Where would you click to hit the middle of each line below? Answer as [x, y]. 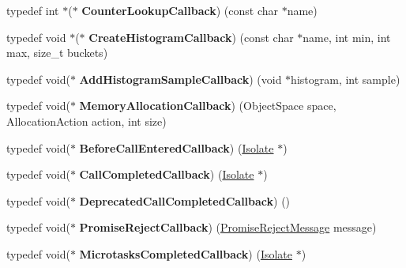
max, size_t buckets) [57, 53]
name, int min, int [347, 37]
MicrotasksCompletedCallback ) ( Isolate [186, 253]
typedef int [33, 10]
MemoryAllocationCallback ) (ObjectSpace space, [208, 106]
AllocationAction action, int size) [86, 121]
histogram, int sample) [346, 79]
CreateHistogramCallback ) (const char [191, 37]
